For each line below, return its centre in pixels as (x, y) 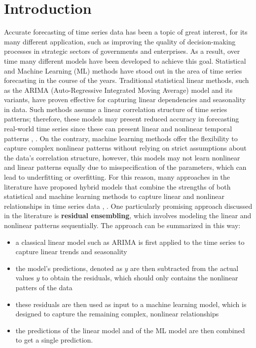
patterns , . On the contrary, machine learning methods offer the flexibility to (121, 138)
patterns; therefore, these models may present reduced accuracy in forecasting (122, 119)
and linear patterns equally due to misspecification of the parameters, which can (125, 167)
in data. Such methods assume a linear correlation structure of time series (116, 109)
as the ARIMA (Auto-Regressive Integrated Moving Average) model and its (118, 90)
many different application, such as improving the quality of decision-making (120, 41)
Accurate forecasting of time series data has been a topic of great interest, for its (126, 32)
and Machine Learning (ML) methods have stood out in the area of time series (123, 70)
